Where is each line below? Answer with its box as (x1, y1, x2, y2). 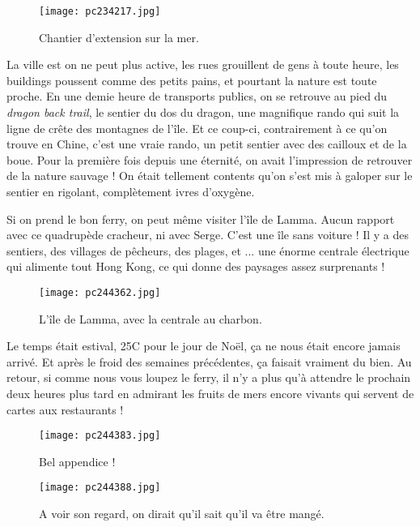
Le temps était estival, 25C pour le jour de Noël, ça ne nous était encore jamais (6, 337, 401, 354)
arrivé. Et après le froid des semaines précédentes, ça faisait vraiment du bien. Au (6, 353, 412, 370)
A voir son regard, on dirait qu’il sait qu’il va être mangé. (39, 505, 325, 522)
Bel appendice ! (39, 452, 116, 469)
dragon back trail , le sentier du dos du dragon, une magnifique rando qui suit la (6, 104, 400, 121)
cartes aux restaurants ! (6, 401, 124, 418)
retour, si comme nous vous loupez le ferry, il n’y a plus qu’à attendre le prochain (6, 369, 411, 386)
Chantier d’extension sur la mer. (39, 28, 199, 45)
